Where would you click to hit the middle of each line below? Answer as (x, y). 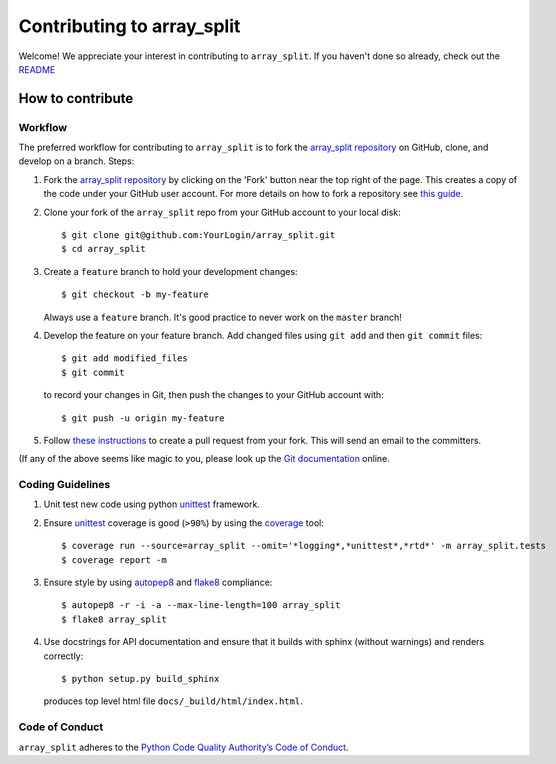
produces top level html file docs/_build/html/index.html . (173, 701)
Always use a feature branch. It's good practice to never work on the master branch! (222, 317)
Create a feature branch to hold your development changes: (171, 271)
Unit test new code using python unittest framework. (151, 504)
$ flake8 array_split (114, 619)
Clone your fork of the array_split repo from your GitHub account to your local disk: (222, 212)
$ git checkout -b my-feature (135, 294)
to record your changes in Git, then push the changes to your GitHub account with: (213, 395)
